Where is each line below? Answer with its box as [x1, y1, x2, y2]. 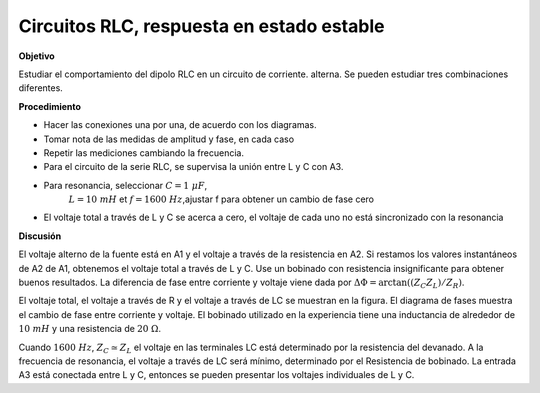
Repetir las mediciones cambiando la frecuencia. [43, 146, 245, 159]
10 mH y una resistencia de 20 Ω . [18, 323, 162, 335]
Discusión [18, 230, 62, 242]
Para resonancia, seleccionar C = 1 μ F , [43, 179, 208, 191]
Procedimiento [18, 100, 82, 112]
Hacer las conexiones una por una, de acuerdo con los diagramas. [43, 119, 317, 131]
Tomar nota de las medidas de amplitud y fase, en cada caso [43, 133, 295, 145]
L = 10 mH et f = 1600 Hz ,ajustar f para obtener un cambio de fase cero [68, 193, 375, 205]
